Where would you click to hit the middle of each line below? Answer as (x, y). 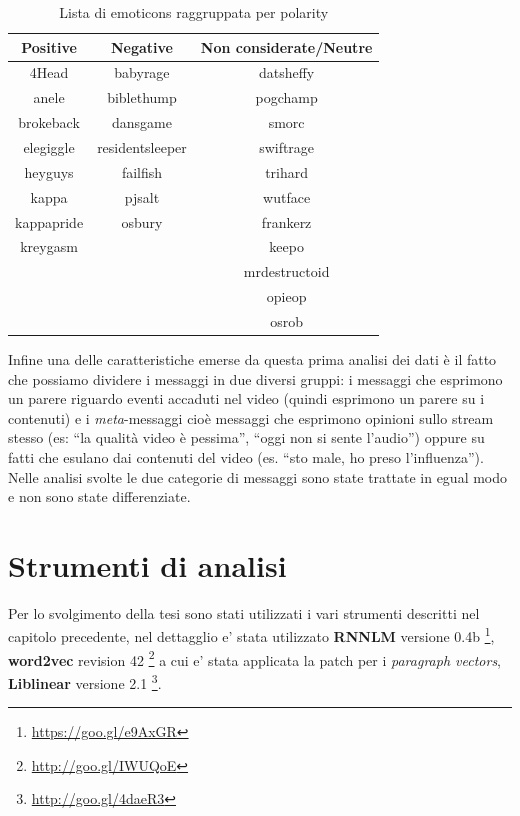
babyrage (142, 72)
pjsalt (142, 196)
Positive (49, 46)
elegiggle (49, 146)
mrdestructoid (286, 271)
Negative (141, 46)
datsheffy (286, 72)
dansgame (141, 122)
